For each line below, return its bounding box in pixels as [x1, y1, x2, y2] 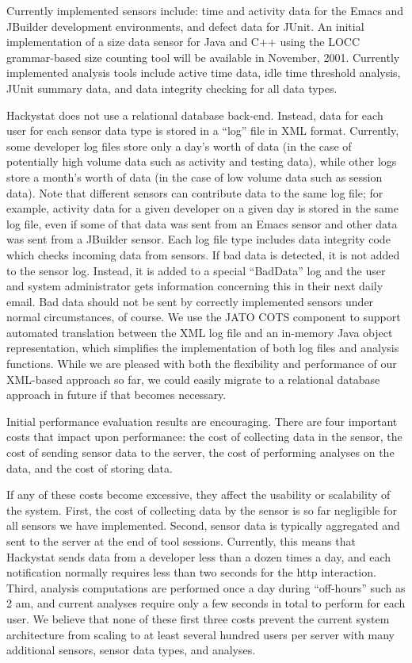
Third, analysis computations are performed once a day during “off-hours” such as [6, 579, 406, 596]
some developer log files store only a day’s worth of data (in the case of [6, 137, 352, 154]
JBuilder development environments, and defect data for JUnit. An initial [6, 17, 364, 34]
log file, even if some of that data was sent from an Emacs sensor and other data [6, 215, 398, 232]
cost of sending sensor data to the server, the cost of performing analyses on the [6, 444, 395, 461]
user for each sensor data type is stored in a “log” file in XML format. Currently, [6, 122, 399, 139]
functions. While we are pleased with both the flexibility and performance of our [6, 355, 397, 372]
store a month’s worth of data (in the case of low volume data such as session [6, 168, 383, 185]
